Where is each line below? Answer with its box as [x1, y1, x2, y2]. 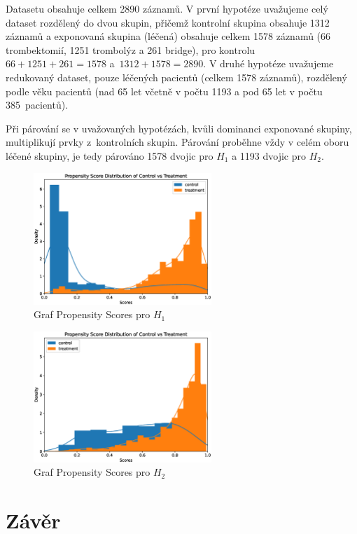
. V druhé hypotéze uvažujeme [203, 56, 334, 71]
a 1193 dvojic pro [232, 148, 306, 163]
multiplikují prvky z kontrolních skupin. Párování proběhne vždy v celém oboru [6, 135, 349, 149]
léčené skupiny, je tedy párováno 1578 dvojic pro [6, 148, 213, 163]
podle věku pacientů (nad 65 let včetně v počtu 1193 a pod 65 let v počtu [6, 83, 323, 98]
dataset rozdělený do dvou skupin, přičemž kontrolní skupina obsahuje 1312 [6, 15, 330, 29]
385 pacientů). [6, 97, 69, 112]
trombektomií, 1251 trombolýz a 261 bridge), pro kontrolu [6, 42, 255, 57]
